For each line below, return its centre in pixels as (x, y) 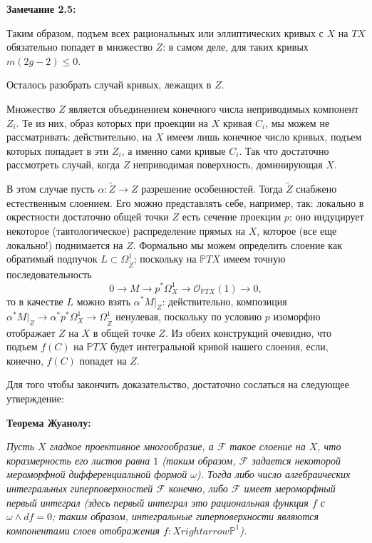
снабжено (316, 189)
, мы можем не (298, 122)
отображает (31, 332)
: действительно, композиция (224, 301)
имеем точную (254, 259)
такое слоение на (268, 446)
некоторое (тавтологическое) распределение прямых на (126, 230)
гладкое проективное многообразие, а (131, 446)
